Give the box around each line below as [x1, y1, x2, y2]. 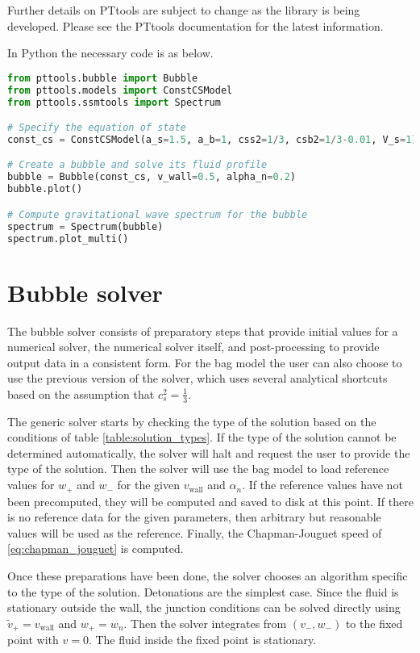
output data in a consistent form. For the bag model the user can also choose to [7, 354, 402, 370]
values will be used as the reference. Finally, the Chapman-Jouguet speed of [7, 524, 382, 541]
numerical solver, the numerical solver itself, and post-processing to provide [7, 338, 380, 355]
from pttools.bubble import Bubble [7, 72, 198, 84]
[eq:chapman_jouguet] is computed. [7, 540, 184, 557]
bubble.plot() [7, 183, 83, 195]
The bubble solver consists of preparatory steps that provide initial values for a [7, 322, 398, 339]
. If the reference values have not [242, 476, 403, 493]
